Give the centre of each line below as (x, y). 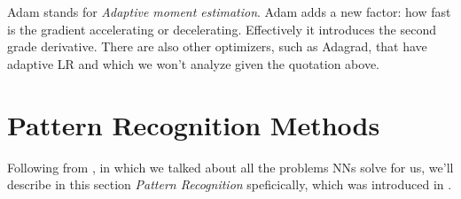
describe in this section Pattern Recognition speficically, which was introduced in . (230, 184)
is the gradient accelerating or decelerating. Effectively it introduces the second (222, 29)
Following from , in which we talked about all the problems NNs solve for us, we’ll (230, 167)
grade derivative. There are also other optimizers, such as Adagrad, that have (217, 46)
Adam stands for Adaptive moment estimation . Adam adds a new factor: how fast (229, 11)
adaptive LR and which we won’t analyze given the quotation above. (193, 63)
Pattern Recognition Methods (194, 124)
